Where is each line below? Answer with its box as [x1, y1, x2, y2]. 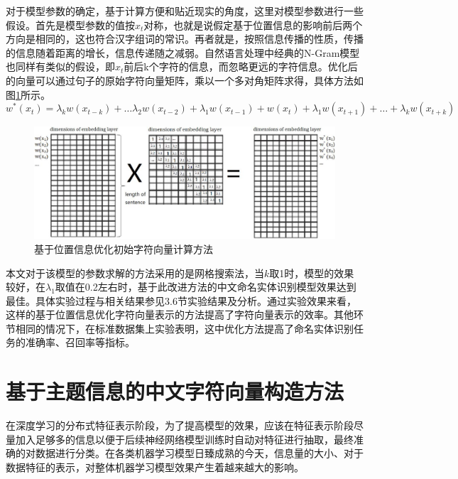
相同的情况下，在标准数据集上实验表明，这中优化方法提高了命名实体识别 [15, 321, 354, 335]
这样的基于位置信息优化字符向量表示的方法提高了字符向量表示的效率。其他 [6, 307, 354, 322]
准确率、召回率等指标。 [25, 335, 135, 350]
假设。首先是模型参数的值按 [6, 17, 135, 32]
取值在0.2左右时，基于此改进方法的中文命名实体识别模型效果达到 [55, 279, 356, 294]
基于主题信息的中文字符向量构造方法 [6, 377, 344, 406]
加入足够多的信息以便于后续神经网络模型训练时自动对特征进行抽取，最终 [15, 431, 354, 446]
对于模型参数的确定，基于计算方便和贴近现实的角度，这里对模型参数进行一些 [6, 4, 364, 18]
